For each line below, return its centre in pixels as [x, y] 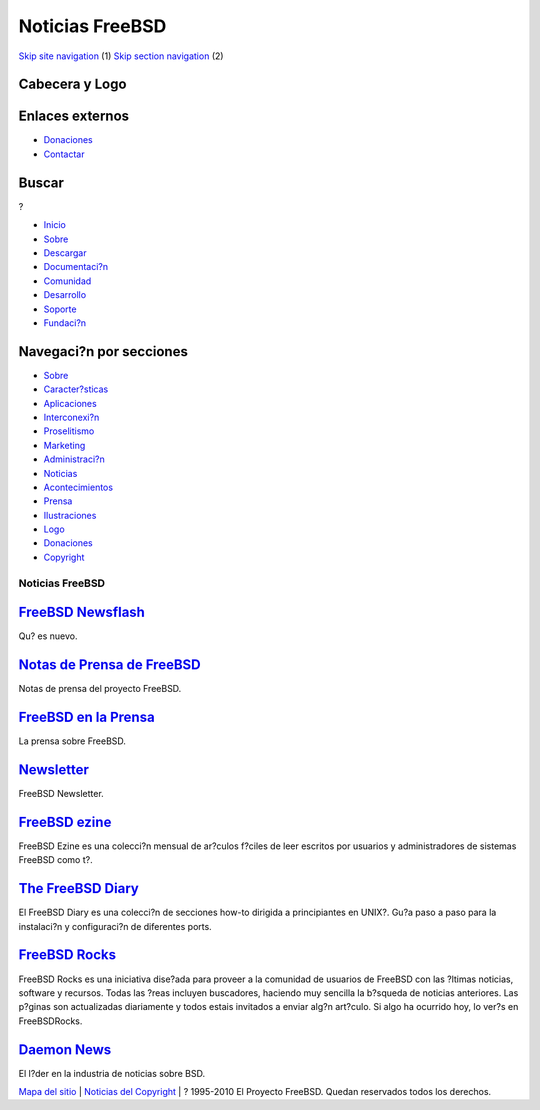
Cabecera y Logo [72, 84]
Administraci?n [74, 459]
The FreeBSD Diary [78, 888]
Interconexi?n [71, 417]
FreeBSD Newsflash [81, 612]
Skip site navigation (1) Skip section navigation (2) [121, 56]
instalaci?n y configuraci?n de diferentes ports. [115, 926]
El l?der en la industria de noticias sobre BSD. [111, 1073]
